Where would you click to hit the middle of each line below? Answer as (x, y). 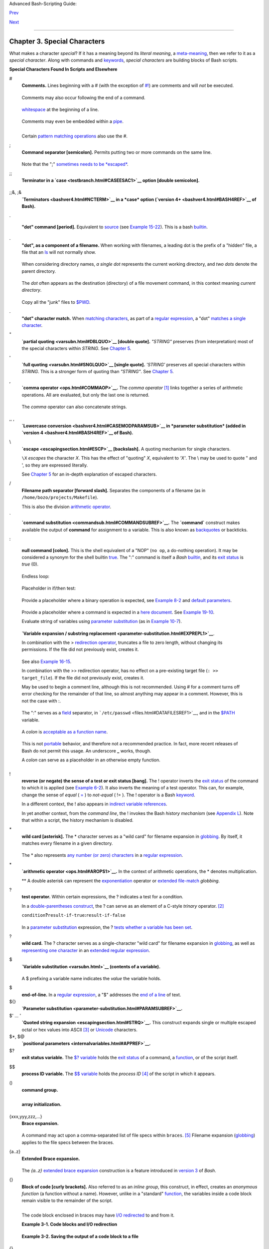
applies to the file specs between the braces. (68, 1142)
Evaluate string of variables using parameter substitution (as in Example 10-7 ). (102, 622)
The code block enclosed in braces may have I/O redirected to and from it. (98, 1215)
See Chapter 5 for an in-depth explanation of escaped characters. (89, 474)
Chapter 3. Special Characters (57, 41)
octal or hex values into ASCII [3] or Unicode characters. (80, 1030)
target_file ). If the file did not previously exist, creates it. (83, 677)
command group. (40, 1090)
